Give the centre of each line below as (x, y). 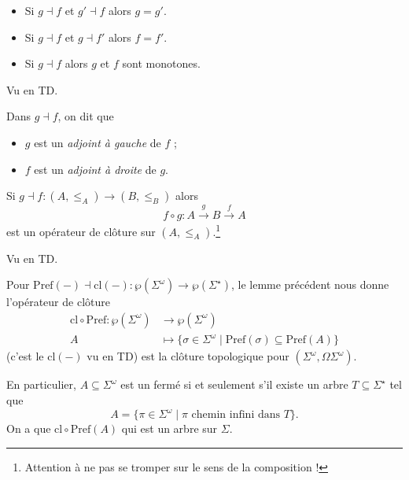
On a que (29, 428)
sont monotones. (161, 63)
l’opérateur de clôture (58, 302)
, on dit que (86, 116)
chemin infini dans (236, 415)
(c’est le (25, 356)
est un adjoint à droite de (95, 169)
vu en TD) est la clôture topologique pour (188, 356)
